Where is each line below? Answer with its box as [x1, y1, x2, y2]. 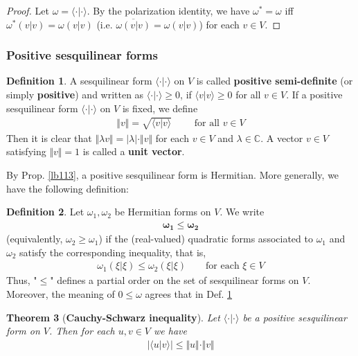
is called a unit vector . [82, 144, 185, 159]
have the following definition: [6, 181, 129, 195]
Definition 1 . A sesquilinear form [6, 73, 152, 88]
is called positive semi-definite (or [196, 73, 353, 88]
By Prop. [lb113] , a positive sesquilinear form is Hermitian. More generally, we [6, 167, 339, 181]
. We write [220, 204, 265, 219]
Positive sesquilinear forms [6, 46, 158, 64]
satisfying [6, 144, 46, 159]
